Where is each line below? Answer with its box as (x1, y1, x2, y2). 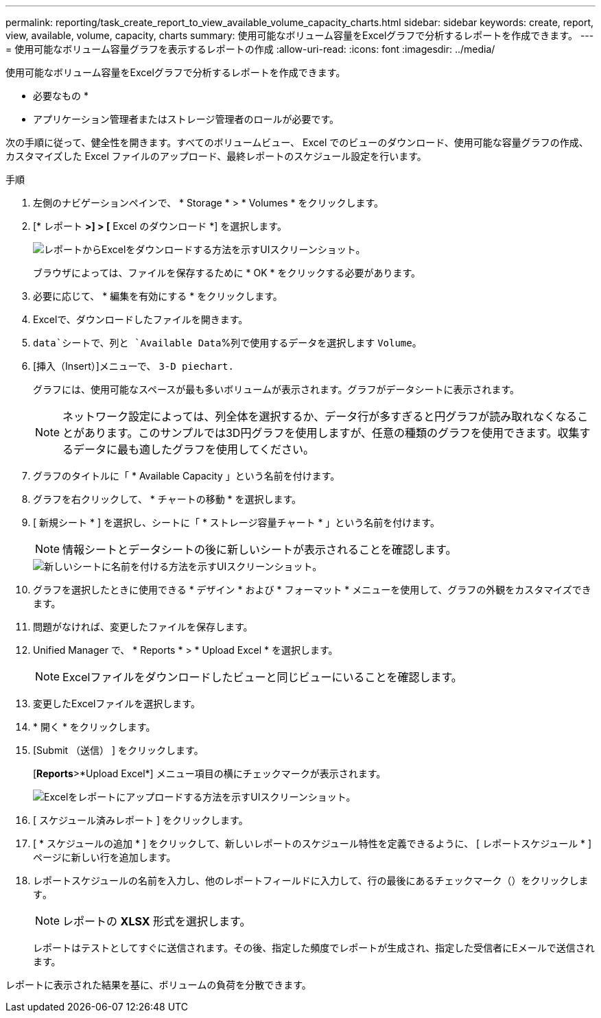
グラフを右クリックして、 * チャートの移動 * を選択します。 (33, 493, 302, 505)
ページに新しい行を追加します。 (33, 851, 176, 863)
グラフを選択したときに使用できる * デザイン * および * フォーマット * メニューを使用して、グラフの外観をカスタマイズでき (33, 584, 591, 595)
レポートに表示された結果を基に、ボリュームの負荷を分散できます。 (5, 979, 311, 991)
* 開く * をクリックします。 (33, 721, 156, 733)
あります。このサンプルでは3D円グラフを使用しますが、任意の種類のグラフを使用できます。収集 (84, 426, 580, 440)
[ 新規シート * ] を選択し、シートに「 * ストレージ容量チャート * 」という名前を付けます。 (33, 517, 440, 528)
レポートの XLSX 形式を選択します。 (62, 914, 251, 928)
